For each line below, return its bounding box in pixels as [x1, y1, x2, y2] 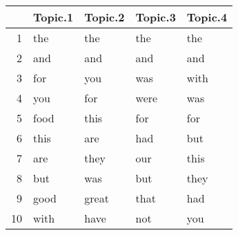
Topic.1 [33, 9, 74, 25]
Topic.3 [135, 9, 176, 25]
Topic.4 [186, 9, 228, 25]
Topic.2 [84, 9, 125, 25]
